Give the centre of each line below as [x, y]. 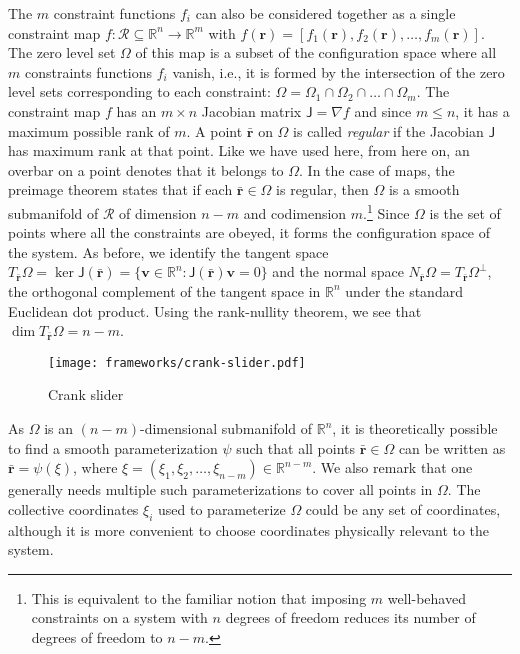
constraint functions [114, 13]
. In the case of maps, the [377, 169]
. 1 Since [386, 211]
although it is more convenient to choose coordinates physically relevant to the [249, 529]
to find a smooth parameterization [113, 447]
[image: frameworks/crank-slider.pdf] [177, 362]
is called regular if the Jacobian [388, 130]
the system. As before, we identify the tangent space [168, 251]
